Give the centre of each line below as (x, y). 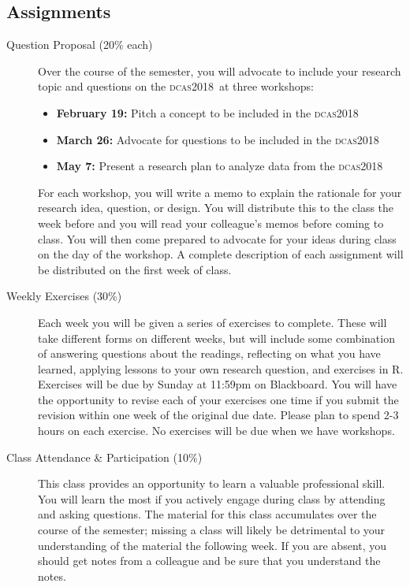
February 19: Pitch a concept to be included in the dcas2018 (207, 112)
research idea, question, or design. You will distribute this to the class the (216, 208)
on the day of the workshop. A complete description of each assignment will (221, 254)
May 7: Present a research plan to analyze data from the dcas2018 (220, 166)
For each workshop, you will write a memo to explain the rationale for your (220, 192)
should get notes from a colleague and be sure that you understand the (209, 561)
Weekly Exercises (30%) (64, 296)
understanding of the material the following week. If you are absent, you (212, 545)
